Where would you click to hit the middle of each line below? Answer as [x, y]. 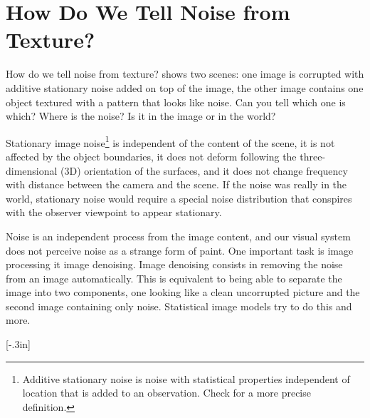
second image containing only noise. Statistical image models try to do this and [179, 306]
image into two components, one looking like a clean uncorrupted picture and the [183, 292]
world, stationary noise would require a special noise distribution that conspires [179, 198]
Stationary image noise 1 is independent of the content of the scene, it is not [170, 141]
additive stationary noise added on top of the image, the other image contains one [185, 87]
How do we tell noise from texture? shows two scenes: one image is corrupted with [185, 74]
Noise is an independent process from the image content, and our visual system [178, 236]
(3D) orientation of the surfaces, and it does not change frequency [204, 170]
